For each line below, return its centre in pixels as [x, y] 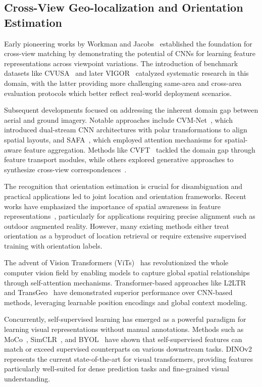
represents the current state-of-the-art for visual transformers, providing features [128, 358]
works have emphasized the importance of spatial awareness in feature [113, 206]
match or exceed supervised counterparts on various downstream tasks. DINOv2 [128, 349]
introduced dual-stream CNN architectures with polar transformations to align [126, 130]
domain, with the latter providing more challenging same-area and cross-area [123, 83]
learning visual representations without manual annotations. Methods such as [124, 329]
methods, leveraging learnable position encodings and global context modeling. [126, 302]
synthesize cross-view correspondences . [65, 169]
